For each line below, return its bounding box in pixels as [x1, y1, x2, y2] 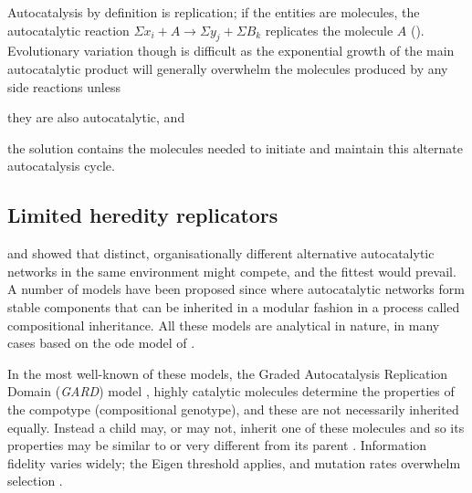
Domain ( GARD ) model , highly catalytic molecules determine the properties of [7, 382, 455, 401]
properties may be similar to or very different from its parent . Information [7, 435, 427, 455]
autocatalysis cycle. [7, 156, 115, 175]
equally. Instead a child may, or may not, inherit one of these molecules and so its [7, 417, 465, 436]
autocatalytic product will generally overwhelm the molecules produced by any [7, 58, 448, 78]
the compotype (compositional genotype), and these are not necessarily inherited [7, 399, 459, 418]
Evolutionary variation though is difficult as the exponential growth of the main [7, 41, 455, 60]
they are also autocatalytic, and [7, 108, 185, 127]
